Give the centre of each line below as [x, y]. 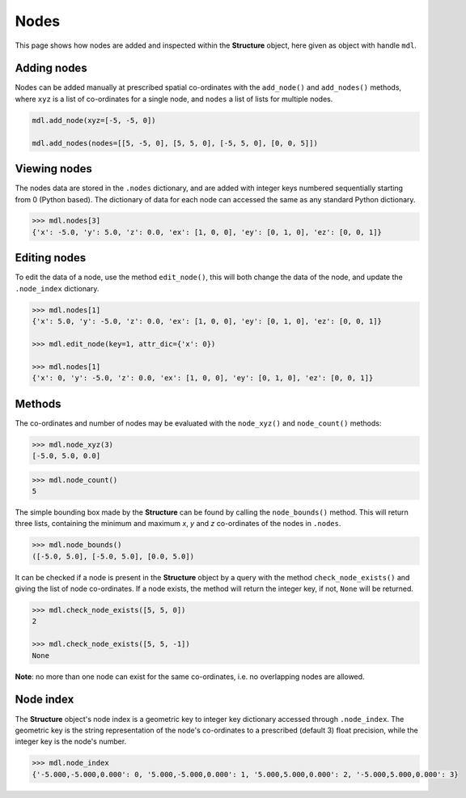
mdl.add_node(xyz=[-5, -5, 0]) [94, 120]
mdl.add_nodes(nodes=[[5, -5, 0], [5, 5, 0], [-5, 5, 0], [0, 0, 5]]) [175, 143]
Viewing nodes [53, 169]
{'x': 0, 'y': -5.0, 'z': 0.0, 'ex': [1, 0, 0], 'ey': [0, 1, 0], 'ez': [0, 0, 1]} [203, 378]
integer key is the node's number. [71, 741]
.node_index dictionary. [57, 288]
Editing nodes [51, 258]
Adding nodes [51, 68]
